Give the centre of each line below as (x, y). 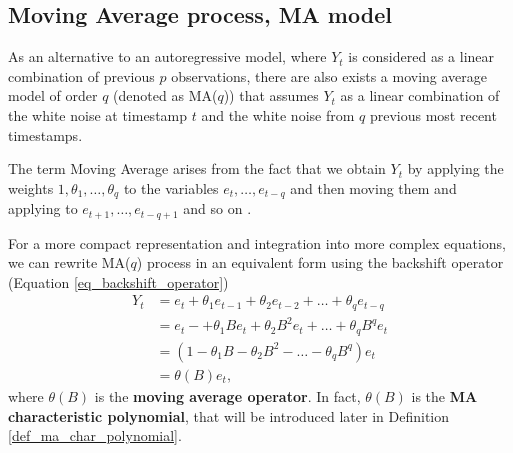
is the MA (444, 395)
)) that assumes (271, 95)
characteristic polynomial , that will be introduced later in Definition (228, 415)
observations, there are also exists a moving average (329, 75)
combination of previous (81, 75)
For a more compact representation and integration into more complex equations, (257, 242)
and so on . (217, 208)
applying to (43, 208)
